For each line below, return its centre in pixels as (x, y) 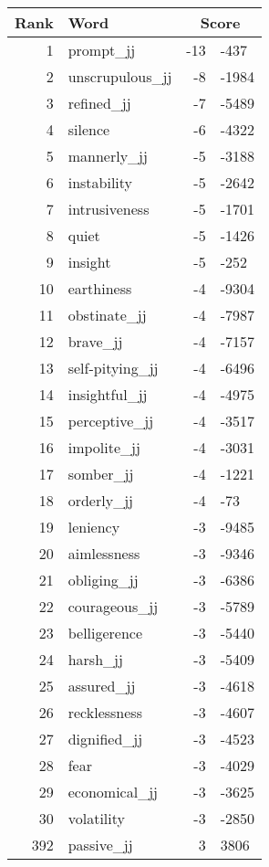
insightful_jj (108, 394)
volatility (96, 818)
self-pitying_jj (113, 368)
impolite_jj (104, 447)
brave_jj (95, 341)
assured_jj (102, 686)
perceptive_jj (111, 421)
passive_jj (100, 845)
